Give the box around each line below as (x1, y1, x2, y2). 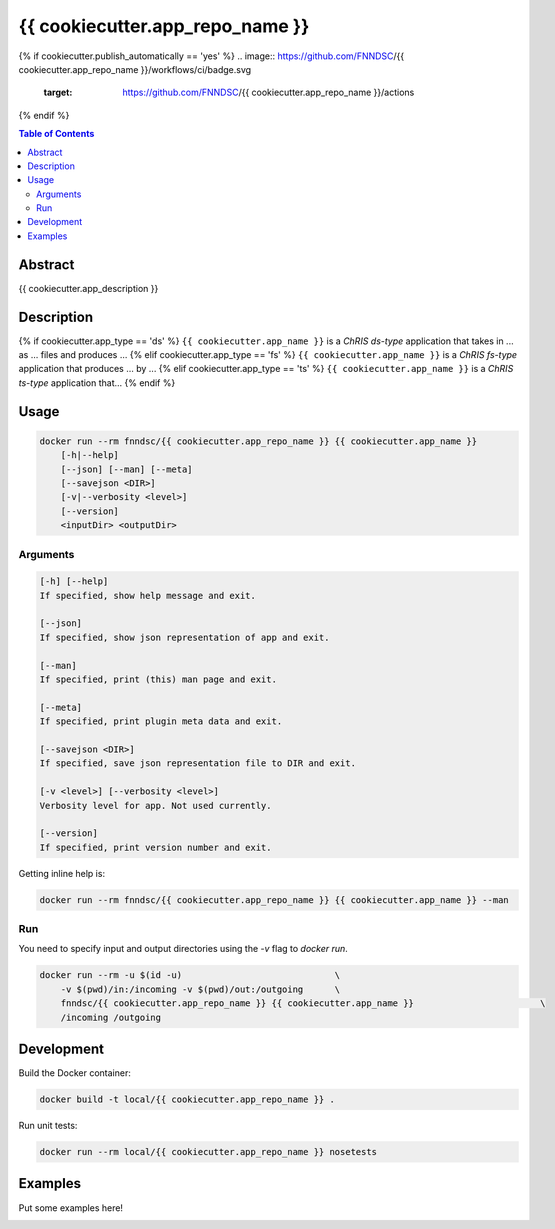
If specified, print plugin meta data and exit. (39, 716, 283, 727)
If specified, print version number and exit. (39, 841, 272, 853)
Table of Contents (18, 128, 95, 140)
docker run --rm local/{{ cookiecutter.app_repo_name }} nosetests (39, 1146, 378, 1158)
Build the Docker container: (18, 1067, 132, 1079)
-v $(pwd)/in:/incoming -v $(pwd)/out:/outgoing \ (60, 983, 341, 995)
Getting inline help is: (18, 867, 105, 879)
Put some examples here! (18, 1201, 124, 1214)
